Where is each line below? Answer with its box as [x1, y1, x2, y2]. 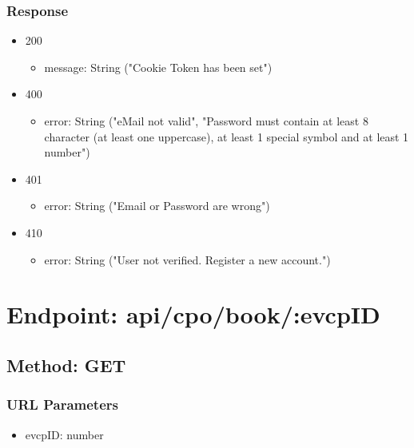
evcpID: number [25, 426, 104, 442]
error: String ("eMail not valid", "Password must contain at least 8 [44, 113, 368, 129]
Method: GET [6, 352, 126, 377]
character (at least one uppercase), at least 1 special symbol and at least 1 [44, 128, 409, 145]
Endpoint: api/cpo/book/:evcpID [6, 298, 380, 331]
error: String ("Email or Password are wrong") [44, 197, 270, 214]
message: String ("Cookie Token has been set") [44, 58, 273, 75]
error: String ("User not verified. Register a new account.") [44, 251, 331, 268]
